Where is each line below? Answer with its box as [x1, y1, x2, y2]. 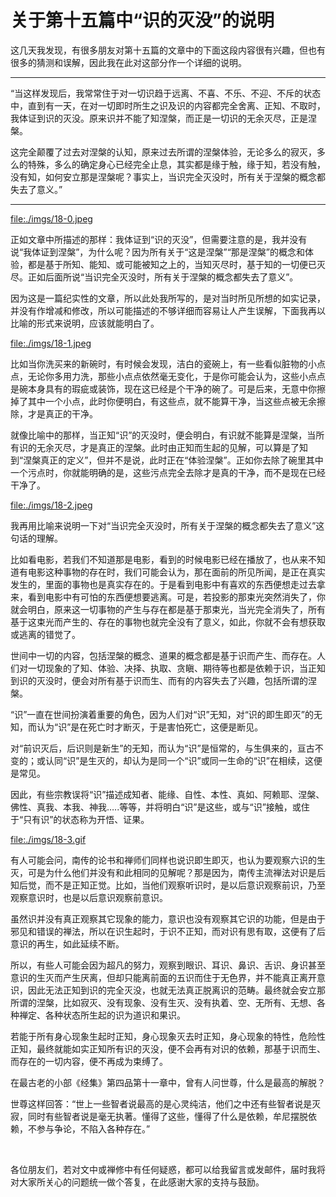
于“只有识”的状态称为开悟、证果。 [10, 813, 150, 825]
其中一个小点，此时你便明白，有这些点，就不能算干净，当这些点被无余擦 [27, 395, 326, 407]
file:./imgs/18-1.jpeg [10, 337, 92, 349]
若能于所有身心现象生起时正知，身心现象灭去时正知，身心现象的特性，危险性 [10, 1030, 326, 1042]
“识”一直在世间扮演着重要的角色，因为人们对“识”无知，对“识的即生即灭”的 [10, 708, 314, 720]
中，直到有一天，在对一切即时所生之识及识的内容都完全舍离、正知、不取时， [10, 99, 326, 111]
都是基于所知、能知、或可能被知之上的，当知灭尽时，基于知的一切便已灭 [27, 258, 326, 270]
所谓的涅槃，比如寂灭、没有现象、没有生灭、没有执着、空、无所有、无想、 [10, 996, 317, 1008]
